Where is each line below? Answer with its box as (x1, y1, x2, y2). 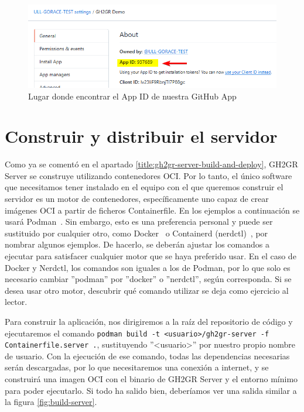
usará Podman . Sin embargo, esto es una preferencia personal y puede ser (5, 215, 273, 228)
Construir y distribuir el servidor (5, 124, 278, 148)
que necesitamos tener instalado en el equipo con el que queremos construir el (5, 181, 283, 193)
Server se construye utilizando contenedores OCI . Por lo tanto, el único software (5, 169, 292, 181)
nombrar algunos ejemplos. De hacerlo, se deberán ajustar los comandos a (5, 238, 269, 250)
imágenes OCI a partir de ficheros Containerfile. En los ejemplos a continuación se (5, 204, 300, 216)
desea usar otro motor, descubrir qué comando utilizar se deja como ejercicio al (5, 284, 289, 296)
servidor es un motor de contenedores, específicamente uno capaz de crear (5, 193, 269, 204)
